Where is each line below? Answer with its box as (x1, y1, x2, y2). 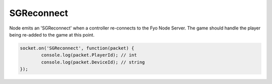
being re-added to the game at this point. (9, 31, 95, 37)
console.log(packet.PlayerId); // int (41, 52, 137, 58)
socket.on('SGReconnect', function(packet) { (20, 45, 134, 51)
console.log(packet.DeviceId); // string (41, 59, 145, 65)
